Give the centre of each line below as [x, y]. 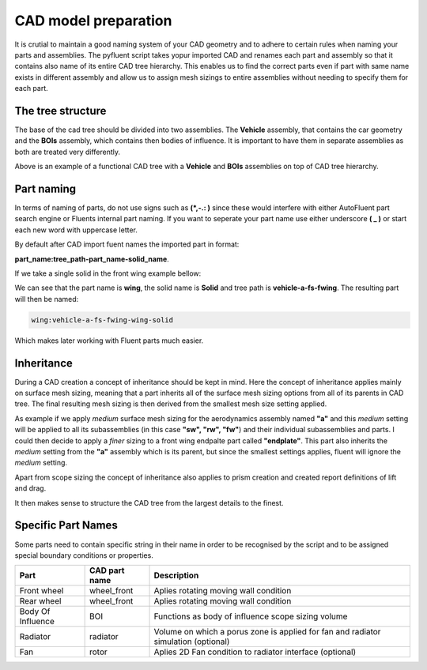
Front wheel [42, 591]
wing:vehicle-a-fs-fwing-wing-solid [102, 320]
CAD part [107, 570]
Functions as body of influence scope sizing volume [251, 616]
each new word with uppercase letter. [76, 230]
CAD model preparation [93, 21]
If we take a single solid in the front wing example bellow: [108, 273]
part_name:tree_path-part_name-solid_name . [92, 259]
